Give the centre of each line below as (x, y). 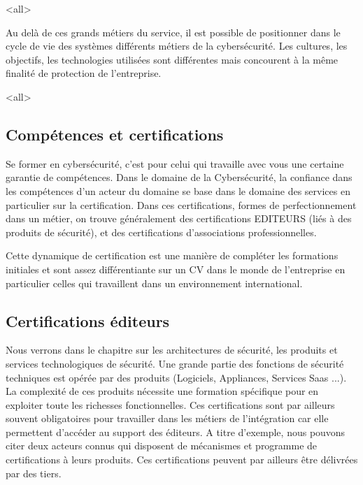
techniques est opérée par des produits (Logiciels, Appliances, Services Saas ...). (176, 377)
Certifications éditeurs (88, 320)
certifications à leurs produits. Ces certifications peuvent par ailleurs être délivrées (182, 459)
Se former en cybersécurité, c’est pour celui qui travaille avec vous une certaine (175, 163)
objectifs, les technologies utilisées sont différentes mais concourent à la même (172, 59)
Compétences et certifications (115, 134)
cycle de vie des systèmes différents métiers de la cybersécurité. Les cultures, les (177, 46)
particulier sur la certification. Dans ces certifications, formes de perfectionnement (181, 204)
